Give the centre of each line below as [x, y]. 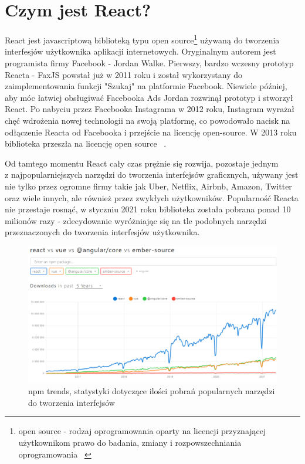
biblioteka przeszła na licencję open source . [86, 143]
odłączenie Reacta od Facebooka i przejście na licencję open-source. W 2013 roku [151, 132]
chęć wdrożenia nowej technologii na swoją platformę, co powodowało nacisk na [148, 120]
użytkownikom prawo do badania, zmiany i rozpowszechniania [130, 442]
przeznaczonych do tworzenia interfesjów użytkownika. [102, 232]
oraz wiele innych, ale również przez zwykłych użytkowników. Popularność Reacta [152, 197]
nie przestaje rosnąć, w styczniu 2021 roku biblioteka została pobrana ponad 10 [148, 209]
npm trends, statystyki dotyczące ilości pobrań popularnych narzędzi [152, 391]
